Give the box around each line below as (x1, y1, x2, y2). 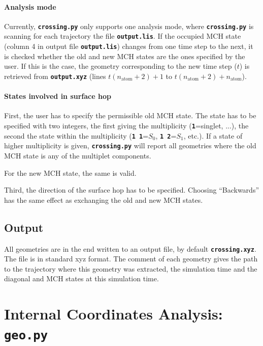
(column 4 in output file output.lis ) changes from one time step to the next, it (4, 41, 253, 51)
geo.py (4, 328, 48, 343)
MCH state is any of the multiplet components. (4, 150, 151, 161)
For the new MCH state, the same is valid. (4, 167, 137, 178)
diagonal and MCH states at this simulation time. (4, 273, 159, 284)
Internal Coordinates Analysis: (4, 303, 223, 324)
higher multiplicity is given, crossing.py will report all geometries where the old (4, 140, 256, 151)
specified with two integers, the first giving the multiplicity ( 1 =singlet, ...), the (4, 120, 249, 130)
